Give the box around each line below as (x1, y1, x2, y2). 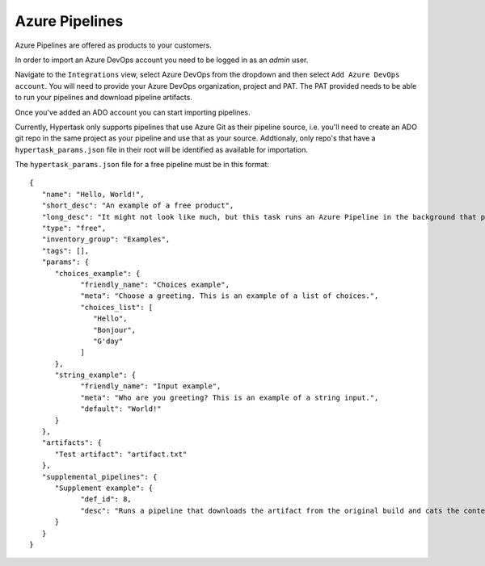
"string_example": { (54, 371, 137, 379)
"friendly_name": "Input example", (80, 382, 221, 391)
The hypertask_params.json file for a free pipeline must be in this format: (15, 160, 270, 170)
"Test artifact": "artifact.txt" (54, 449, 188, 459)
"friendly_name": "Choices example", (80, 279, 230, 289)
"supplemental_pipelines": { (41, 472, 158, 481)
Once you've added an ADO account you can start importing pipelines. (15, 107, 251, 117)
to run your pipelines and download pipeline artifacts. (15, 93, 193, 103)
